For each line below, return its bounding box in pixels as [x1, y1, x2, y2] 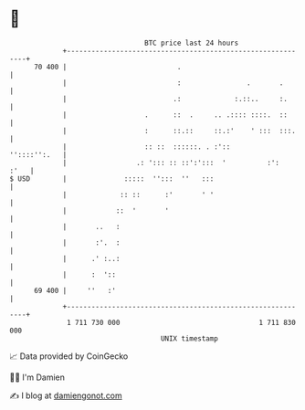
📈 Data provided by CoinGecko [9, 351, 129, 362]
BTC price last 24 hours [144, 38, 239, 47]
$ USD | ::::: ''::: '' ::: [9, 173, 215, 184]
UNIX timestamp [160, 333, 219, 343]
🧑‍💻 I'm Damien [9, 372, 66, 383]
